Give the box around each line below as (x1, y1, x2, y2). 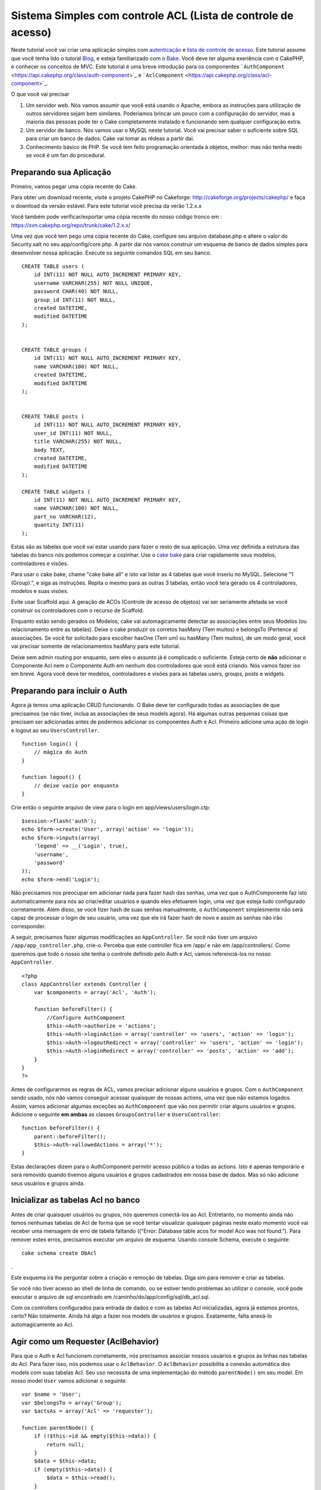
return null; (46, 1441, 84, 1448)
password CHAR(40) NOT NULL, (33, 288, 119, 295)
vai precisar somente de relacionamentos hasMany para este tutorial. (11, 642, 181, 650)
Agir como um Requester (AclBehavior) (11, 1336, 159, 1346)
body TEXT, (33, 446, 66, 453)
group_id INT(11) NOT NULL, (33, 296, 116, 303)
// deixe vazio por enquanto (33, 782, 119, 789)
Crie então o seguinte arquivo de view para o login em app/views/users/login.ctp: (11, 803, 210, 811)
